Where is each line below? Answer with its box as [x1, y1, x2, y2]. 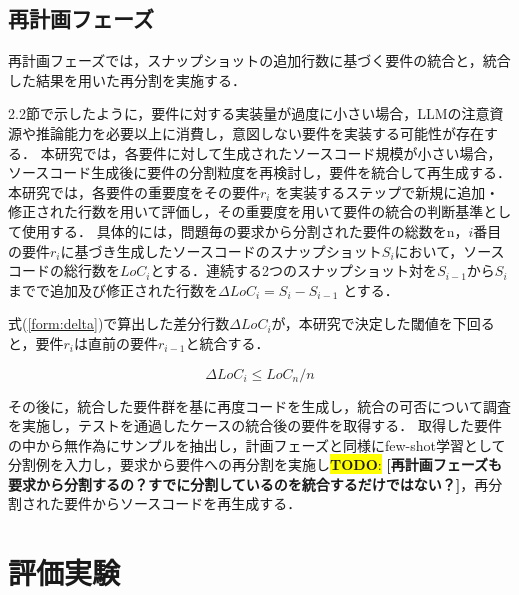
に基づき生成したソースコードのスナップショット [60, 240, 382, 261]
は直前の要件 [73, 332, 158, 353]
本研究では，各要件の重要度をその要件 [8, 181, 260, 202]
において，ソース [394, 240, 505, 261]
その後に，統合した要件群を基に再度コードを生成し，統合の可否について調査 [8, 395, 511, 416]
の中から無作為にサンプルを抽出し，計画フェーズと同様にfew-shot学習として [8, 434, 506, 455]
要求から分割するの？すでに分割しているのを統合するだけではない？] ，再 [8, 473, 489, 494]
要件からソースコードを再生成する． [63, 493, 302, 514]
